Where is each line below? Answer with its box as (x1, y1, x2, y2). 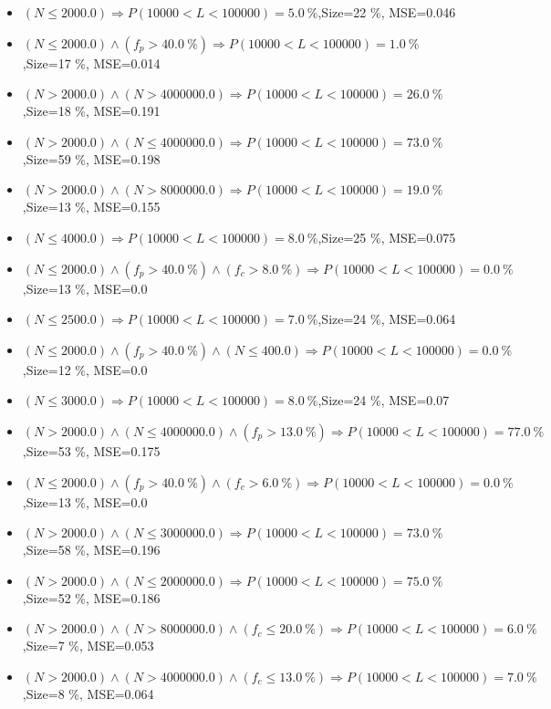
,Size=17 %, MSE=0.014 (22, 53, 161, 72)
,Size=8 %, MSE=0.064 (22, 683, 154, 703)
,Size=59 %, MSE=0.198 (22, 149, 161, 168)
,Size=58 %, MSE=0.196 (22, 540, 161, 559)
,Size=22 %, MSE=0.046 (317, 3, 456, 21)
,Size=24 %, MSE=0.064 (317, 309, 456, 328)
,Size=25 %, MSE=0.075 (317, 227, 456, 246)
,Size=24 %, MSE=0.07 (317, 391, 450, 410)
